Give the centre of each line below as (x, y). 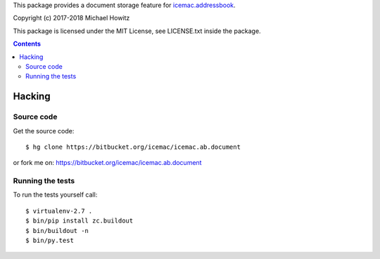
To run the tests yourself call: (55, 195)
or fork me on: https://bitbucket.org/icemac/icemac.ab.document (107, 163)
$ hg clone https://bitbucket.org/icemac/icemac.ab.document (133, 147)
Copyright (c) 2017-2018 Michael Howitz (71, 18)
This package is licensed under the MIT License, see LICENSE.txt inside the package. (137, 31)
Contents (27, 44)
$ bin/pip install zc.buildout (80, 221)
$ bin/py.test (50, 240)
